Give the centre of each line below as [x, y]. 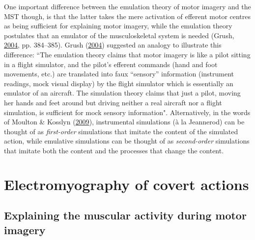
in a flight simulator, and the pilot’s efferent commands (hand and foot [111, 64]
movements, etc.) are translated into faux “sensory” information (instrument [119, 74]
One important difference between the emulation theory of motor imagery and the [127, 6]
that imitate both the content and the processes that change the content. [114, 150]
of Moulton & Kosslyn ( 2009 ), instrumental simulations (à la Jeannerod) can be [124, 122]
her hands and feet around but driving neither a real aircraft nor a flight [113, 102]
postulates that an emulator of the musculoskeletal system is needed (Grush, [119, 35]
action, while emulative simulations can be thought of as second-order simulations [127, 141]
